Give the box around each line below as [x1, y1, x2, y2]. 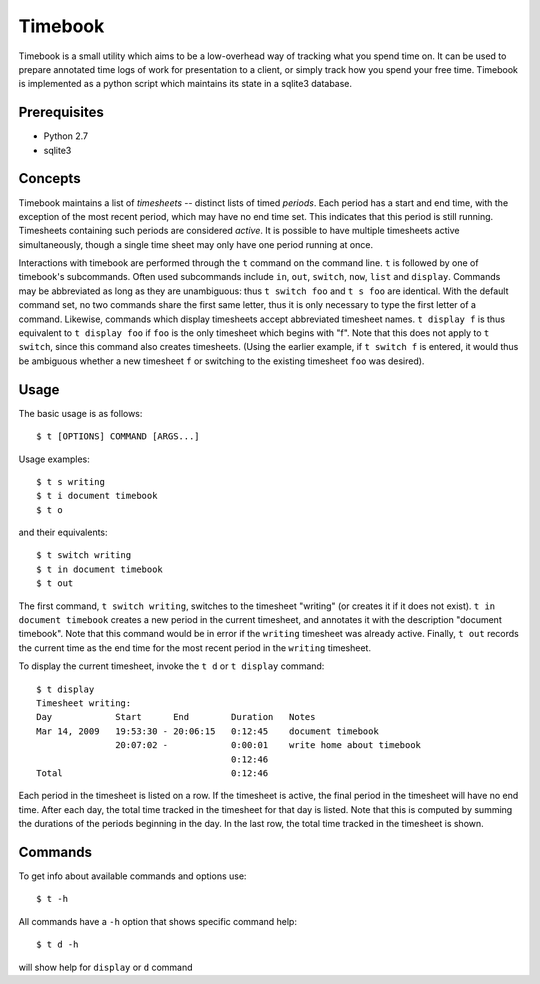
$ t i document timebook [36, 490, 158, 502]
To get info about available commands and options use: [18, 870, 247, 882]
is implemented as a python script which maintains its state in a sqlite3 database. [18, 78, 353, 90]
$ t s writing [36, 476, 105, 487]
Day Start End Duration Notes [36, 711, 316, 723]
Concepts [18, 170, 81, 187]
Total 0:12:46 [36, 767, 269, 779]
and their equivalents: [18, 526, 109, 539]
